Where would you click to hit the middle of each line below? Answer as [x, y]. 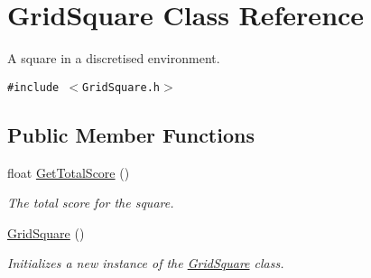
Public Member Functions [131, 134]
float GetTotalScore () [69, 172]
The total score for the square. [91, 203]
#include [33, 87]
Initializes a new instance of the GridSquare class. [146, 263]
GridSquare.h [121, 87]
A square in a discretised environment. [114, 58]
